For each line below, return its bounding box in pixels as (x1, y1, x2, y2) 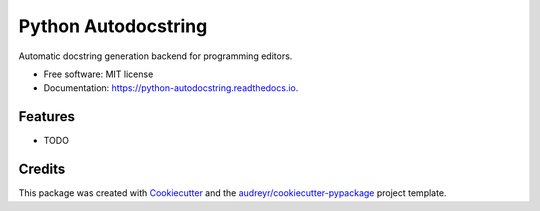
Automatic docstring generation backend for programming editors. (18, 50, 293, 62)
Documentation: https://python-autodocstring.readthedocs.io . (43, 82, 299, 94)
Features (18, 108, 75, 125)
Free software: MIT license (43, 68, 154, 80)
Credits (18, 161, 66, 178)
